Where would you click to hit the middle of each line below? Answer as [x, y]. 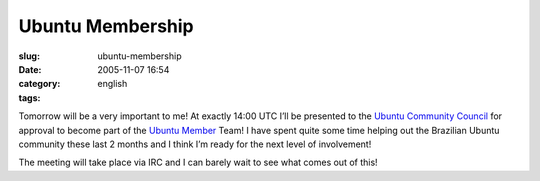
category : [39, 84]
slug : [29, 56]
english [112, 84]
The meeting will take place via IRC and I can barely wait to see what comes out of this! [198, 162]
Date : [30, 69]
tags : [29, 97]
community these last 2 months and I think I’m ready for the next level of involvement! [195, 144]
